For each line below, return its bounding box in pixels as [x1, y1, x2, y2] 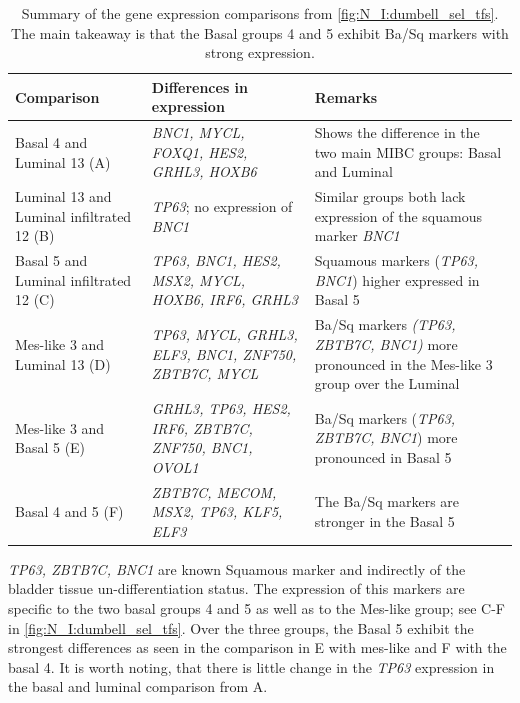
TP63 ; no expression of [151, 196, 293, 217]
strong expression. [205, 42, 315, 63]
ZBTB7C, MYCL [151, 363, 259, 384]
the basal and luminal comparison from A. [8, 676, 268, 697]
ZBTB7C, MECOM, [151, 481, 277, 502]
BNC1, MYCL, [151, 122, 245, 143]
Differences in [151, 76, 249, 97]
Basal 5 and [15, 250, 88, 271]
